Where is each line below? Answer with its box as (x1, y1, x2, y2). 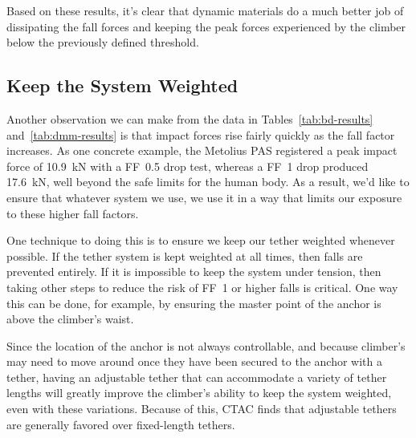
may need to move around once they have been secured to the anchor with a (6, 353, 382, 370)
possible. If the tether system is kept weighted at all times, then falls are (6, 247, 363, 264)
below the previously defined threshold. (6, 34, 199, 51)
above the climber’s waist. (6, 310, 134, 327)
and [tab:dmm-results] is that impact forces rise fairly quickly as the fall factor (6, 126, 395, 143)
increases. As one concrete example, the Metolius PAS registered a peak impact (6, 142, 398, 159)
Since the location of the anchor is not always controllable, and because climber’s (6, 337, 406, 354)
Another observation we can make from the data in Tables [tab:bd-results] (6, 110, 373, 127)
